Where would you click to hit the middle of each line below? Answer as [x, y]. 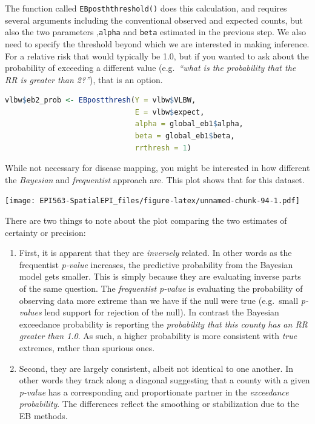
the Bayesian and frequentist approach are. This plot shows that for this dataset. [155, 179]
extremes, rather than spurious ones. [87, 348]
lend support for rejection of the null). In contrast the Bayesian [162, 312]
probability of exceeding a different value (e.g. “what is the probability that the [151, 68]
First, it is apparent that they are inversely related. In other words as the [155, 253]
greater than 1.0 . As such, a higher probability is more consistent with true [158, 336]
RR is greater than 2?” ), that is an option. [84, 79]
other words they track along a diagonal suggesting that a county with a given [164, 380]
